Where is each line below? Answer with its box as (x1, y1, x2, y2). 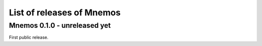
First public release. (9, 34, 49, 40)
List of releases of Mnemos (9, 7, 121, 18)
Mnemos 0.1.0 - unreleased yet (9, 21, 111, 30)
